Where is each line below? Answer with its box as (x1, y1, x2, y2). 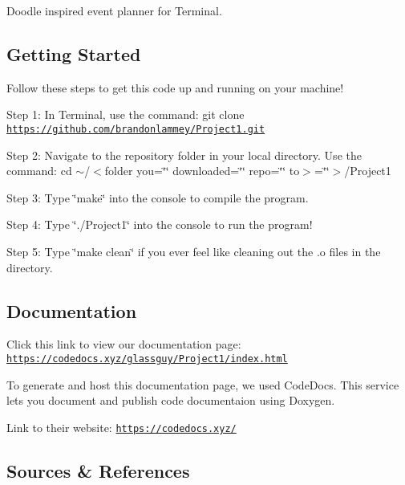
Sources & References (6, 458, 190, 483)
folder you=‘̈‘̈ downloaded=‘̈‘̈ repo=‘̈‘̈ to (104, 162, 300, 179)
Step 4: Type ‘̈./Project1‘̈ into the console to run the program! (6, 216, 313, 233)
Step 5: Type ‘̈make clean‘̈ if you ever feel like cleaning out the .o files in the (6, 243, 381, 260)
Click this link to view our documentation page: (6, 336, 241, 353)
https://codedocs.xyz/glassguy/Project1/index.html (6, 353, 288, 365)
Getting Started (6, 41, 141, 66)
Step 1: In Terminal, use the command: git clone (6, 106, 245, 123)
